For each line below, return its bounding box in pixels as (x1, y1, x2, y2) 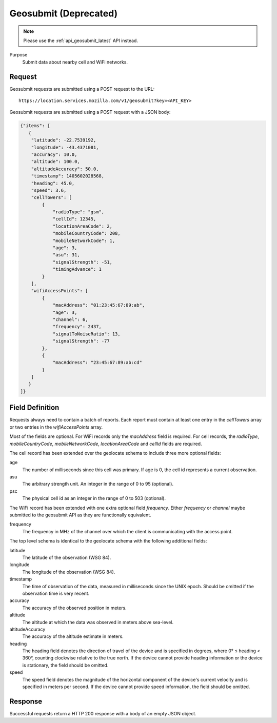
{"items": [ (20, 123, 51, 129)
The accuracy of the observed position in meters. (22, 605, 127, 611)
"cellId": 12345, (52, 216, 96, 222)
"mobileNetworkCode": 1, (52, 237, 115, 244)
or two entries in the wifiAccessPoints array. (9, 424, 103, 430)
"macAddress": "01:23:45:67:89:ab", (52, 303, 145, 308)
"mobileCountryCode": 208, (52, 231, 121, 236)
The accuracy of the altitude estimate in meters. (22, 633, 124, 639)
